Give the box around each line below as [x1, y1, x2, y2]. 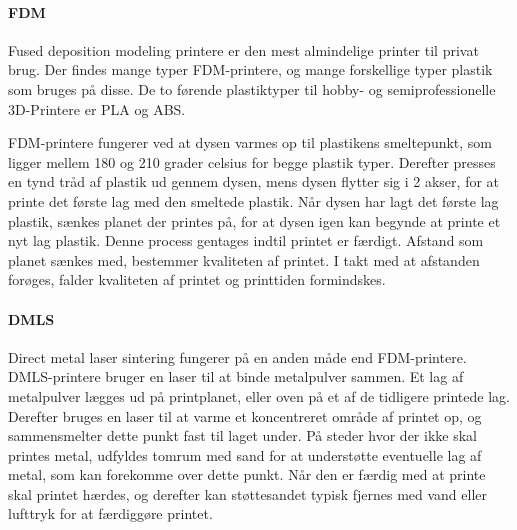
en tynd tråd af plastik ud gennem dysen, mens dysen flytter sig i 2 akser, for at [8, 171, 500, 192]
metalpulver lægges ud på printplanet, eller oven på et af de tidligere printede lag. [8, 385, 510, 406]
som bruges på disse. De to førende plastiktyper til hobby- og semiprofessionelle [8, 78, 496, 99]
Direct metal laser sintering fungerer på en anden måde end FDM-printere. [8, 346, 467, 367]
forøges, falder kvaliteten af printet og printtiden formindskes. [8, 269, 386, 290]
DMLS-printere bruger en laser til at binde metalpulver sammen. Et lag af [8, 366, 464, 387]
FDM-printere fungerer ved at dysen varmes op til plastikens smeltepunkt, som [8, 132, 493, 153]
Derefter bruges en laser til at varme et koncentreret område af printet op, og [8, 405, 482, 426]
